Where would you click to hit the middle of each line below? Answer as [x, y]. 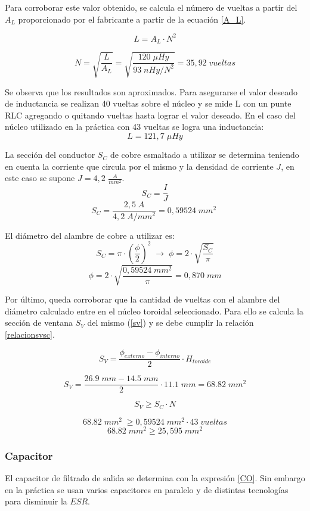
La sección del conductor [50, 155]
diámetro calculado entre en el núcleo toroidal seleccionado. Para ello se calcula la [154, 311]
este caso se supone [40, 178]
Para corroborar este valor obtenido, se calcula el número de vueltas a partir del [151, 7]
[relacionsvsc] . [30, 334]
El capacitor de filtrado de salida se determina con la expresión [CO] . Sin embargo [155, 478]
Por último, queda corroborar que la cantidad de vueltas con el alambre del [142, 299]
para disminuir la [36, 501]
